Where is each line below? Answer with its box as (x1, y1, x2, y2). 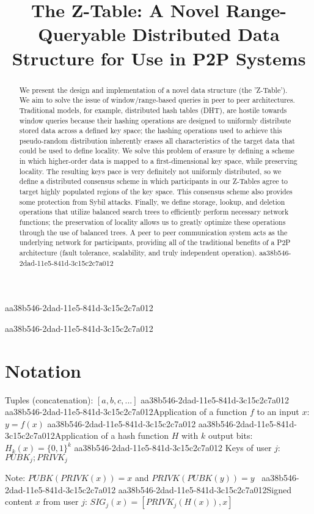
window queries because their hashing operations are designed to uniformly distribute (19, 115, 291, 125)
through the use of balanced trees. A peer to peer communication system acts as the (19, 227, 288, 237)
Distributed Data (132, 21, 280, 46)
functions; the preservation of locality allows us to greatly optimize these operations (19, 217, 286, 227)
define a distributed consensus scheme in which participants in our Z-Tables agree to (19, 176, 288, 186)
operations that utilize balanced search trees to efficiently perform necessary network (19, 207, 289, 217)
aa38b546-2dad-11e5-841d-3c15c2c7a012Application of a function (5, 405, 247, 418)
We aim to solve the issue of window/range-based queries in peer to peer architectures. (19, 95, 295, 105)
